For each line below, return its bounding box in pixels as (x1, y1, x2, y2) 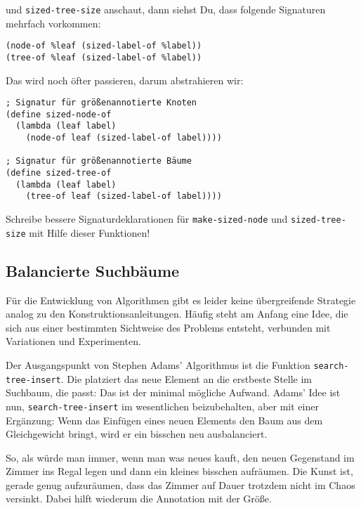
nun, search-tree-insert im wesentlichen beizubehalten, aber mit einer (6, 398, 319, 413)
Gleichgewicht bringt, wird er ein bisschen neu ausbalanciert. (6, 426, 268, 441)
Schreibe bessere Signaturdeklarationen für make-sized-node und (6, 211, 288, 226)
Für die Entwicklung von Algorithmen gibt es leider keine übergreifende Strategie (6, 292, 356, 307)
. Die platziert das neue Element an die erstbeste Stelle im (60, 371, 313, 386)
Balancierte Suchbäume (6, 259, 180, 281)
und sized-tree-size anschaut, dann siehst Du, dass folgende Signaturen (6, 2, 326, 16)
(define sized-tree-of (6, 168, 112, 178)
